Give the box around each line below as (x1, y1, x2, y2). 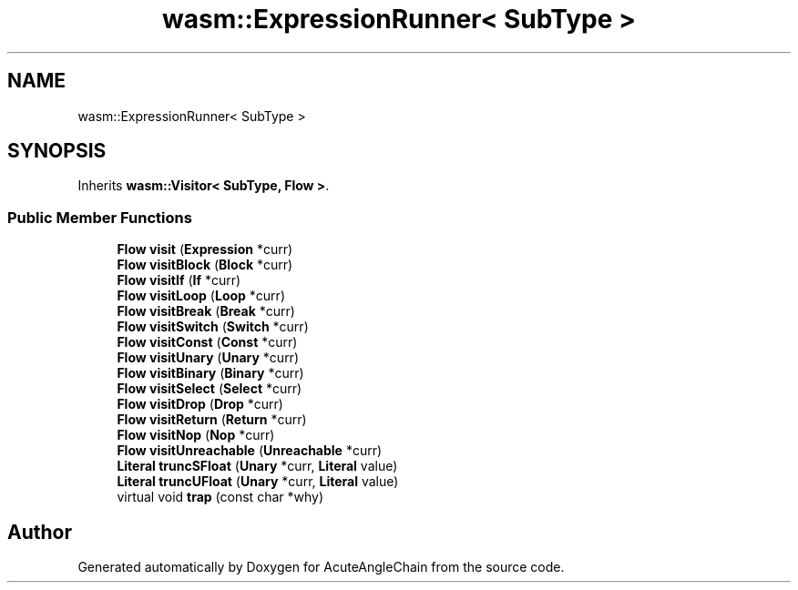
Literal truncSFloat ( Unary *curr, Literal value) (117, 458, 398, 474)
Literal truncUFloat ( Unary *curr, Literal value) (117, 473, 399, 490)
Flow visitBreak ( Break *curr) (117, 303, 295, 320)
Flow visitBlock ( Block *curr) (117, 257, 293, 273)
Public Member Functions (7, 208, 192, 227)
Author (7, 520, 72, 544)
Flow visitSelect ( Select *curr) (117, 381, 302, 397)
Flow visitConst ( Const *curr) (117, 334, 298, 351)
